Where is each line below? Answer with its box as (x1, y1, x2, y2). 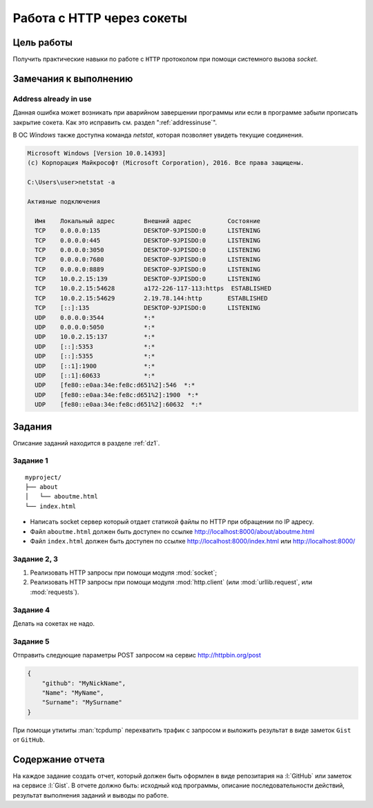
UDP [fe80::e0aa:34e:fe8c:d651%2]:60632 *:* (35, 401, 203, 409)
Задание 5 (12, 636, 50, 646)
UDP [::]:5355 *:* (35, 352, 155, 360)
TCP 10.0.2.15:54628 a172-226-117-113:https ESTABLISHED (35, 285, 272, 293)
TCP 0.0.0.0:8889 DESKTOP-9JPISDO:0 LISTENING (35, 265, 261, 273)
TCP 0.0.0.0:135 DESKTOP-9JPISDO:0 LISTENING (35, 227, 261, 235)
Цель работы (12, 37, 73, 48)
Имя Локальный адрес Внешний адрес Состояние (35, 217, 261, 224)
